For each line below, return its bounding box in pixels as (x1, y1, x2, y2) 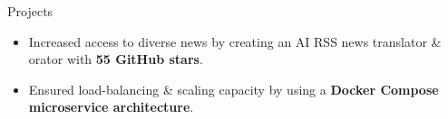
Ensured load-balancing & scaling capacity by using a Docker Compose (28, 79, 439, 98)
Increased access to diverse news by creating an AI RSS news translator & (28, 32, 442, 50)
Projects (7, 2, 54, 20)
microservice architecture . (28, 97, 194, 116)
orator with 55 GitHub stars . (28, 50, 203, 69)
